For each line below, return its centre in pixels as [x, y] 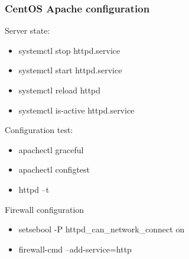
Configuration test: [39, 130]
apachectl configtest [54, 169]
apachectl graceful [51, 149]
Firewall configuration [45, 209]
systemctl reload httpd [60, 90]
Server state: [27, 30]
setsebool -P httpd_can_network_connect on [102, 229]
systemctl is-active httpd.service [76, 110]
